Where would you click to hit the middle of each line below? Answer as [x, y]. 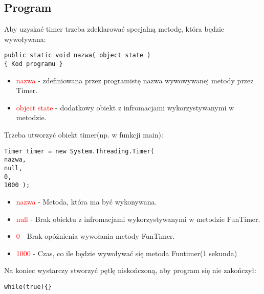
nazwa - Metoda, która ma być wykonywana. [86, 201]
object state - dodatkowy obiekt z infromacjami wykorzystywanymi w [125, 107]
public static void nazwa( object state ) [78, 55]
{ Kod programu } [34, 64]
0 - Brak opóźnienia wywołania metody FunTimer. [95, 236]
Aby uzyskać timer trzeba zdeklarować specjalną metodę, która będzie [114, 29]
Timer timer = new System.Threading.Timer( [79, 151]
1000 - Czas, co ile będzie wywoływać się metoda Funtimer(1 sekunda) [127, 253]
